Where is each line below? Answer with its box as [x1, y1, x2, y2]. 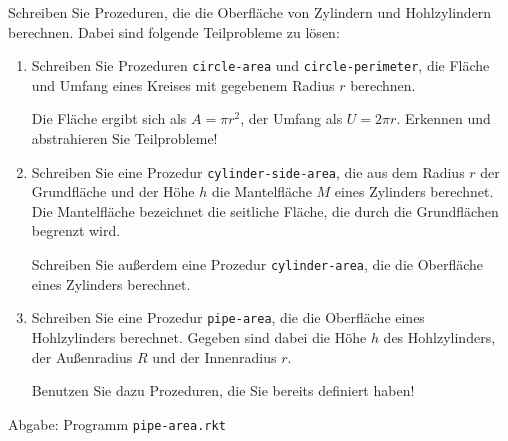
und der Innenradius [152, 346, 277, 367]
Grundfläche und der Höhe [31, 181, 195, 202]
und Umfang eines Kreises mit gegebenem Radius [31, 74, 335, 95]
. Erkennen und [396, 108, 491, 129]
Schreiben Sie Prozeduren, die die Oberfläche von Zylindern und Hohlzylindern [8, 2, 492, 22]
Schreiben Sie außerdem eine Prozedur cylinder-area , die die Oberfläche [31, 254, 484, 275]
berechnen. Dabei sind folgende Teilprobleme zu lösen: [8, 21, 340, 42]
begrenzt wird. [31, 220, 121, 241]
